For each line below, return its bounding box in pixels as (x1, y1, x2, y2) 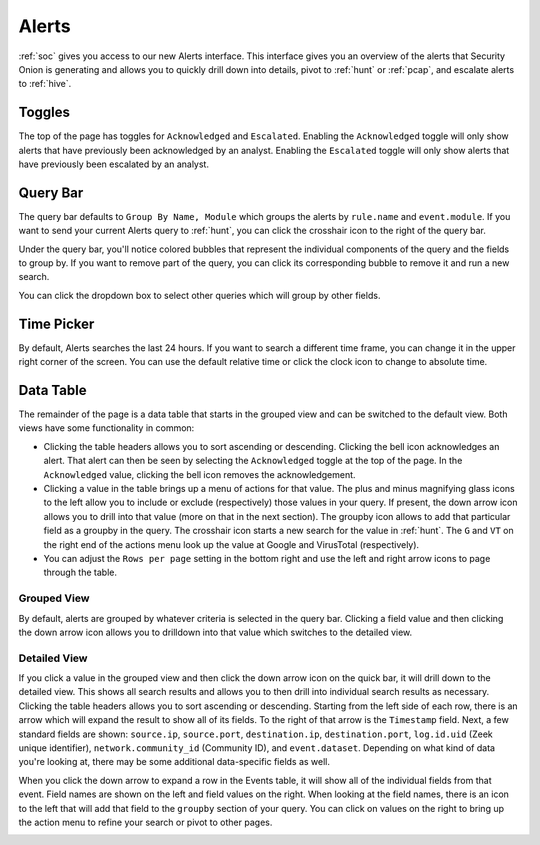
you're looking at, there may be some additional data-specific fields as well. (18, 756, 330, 768)
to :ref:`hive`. (18, 78, 72, 90)
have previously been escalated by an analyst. (18, 158, 210, 170)
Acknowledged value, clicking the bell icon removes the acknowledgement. (43, 468, 356, 480)
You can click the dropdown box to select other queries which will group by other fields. (18, 289, 381, 301)
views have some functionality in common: (18, 422, 195, 434)
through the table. (43, 566, 117, 579)
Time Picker (18, 315, 95, 332)
